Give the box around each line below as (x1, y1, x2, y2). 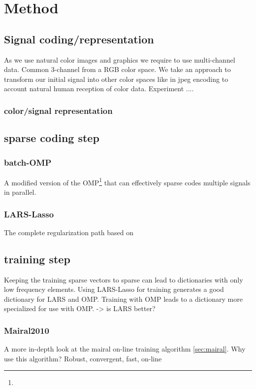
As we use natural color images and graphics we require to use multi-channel (4, 54, 235, 65)
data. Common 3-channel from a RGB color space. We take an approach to (4, 64, 231, 74)
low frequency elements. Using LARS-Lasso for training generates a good (4, 284, 224, 294)
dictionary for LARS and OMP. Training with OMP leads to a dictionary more (4, 293, 243, 304)
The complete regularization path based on (4, 227, 134, 237)
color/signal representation (4, 104, 113, 116)
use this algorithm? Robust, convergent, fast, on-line (4, 353, 162, 363)
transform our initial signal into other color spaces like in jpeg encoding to (4, 73, 228, 84)
